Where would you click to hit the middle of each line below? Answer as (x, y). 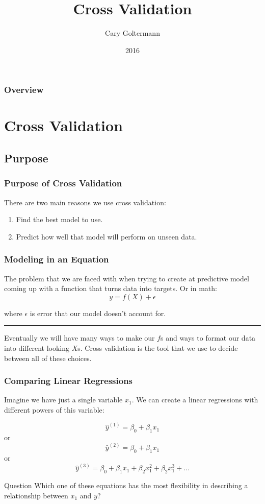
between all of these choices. (48, 358)
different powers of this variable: (54, 409)
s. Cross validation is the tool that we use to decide (158, 347)
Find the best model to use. (59, 219)
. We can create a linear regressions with (195, 400)
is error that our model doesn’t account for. (98, 313)
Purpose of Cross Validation (63, 183)
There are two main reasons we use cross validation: (85, 202)
